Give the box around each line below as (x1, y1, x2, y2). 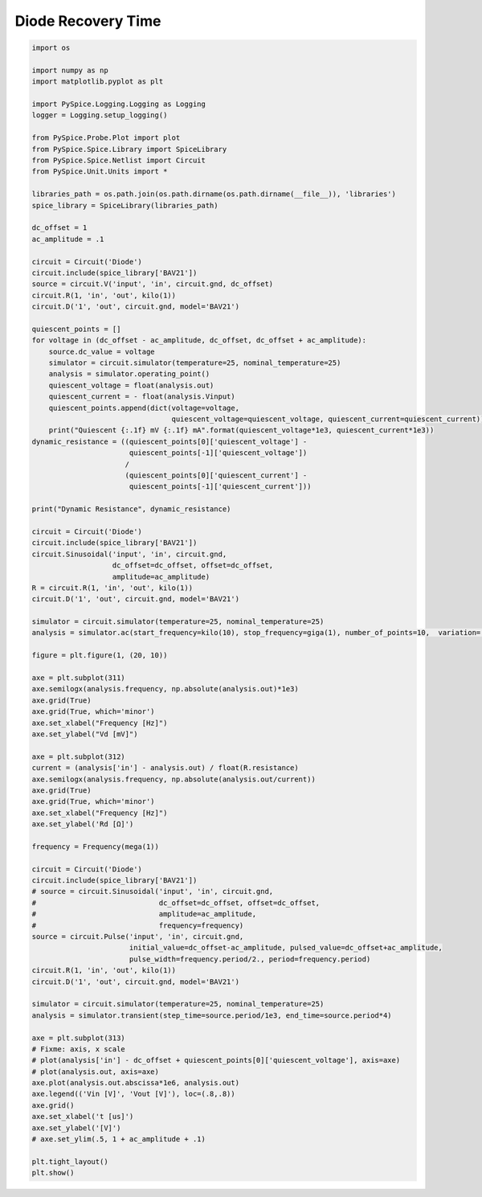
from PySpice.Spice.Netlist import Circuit (31, 156, 206, 165)
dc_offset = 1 (31, 223, 88, 232)
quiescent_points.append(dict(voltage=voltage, (48, 403, 240, 412)
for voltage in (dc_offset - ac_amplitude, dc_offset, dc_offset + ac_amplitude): (31, 336, 367, 345)
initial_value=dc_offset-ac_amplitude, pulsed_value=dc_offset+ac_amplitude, (129, 943, 443, 953)
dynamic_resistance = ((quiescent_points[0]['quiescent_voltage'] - (31, 437, 308, 446)
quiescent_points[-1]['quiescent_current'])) (129, 482, 312, 491)
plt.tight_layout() (31, 1157, 108, 1166)
